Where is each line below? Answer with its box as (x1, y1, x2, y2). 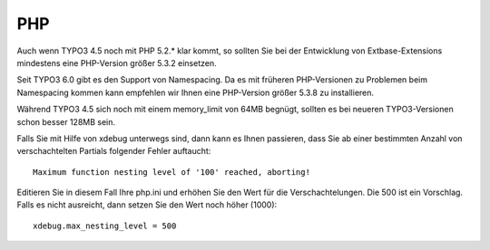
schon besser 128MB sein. (16, 116, 116, 127)
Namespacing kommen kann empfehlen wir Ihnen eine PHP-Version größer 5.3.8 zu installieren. (16, 87, 375, 98)
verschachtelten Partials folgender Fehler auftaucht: (16, 146, 211, 157)
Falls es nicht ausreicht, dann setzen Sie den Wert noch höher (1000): (16, 199, 278, 210)
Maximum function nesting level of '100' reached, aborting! (33, 167, 310, 177)
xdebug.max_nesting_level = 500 (33, 220, 177, 231)
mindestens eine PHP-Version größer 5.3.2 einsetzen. (16, 57, 217, 68)
